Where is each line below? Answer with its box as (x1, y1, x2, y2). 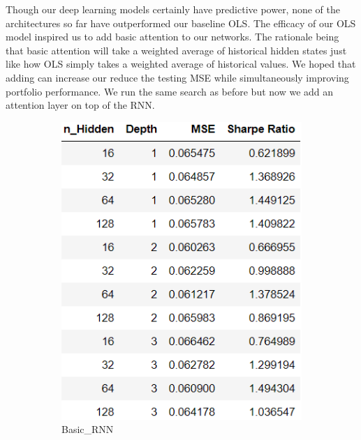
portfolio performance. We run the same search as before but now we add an (6, 84, 334, 98)
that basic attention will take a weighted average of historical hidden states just (6, 43, 347, 57)
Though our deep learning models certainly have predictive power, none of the (6, 2, 341, 16)
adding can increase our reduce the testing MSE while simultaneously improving (6, 70, 349, 84)
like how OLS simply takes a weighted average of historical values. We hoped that (6, 56, 356, 71)
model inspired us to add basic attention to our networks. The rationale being (6, 29, 339, 44)
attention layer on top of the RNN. (6, 98, 155, 112)
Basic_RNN (61, 422, 114, 437)
